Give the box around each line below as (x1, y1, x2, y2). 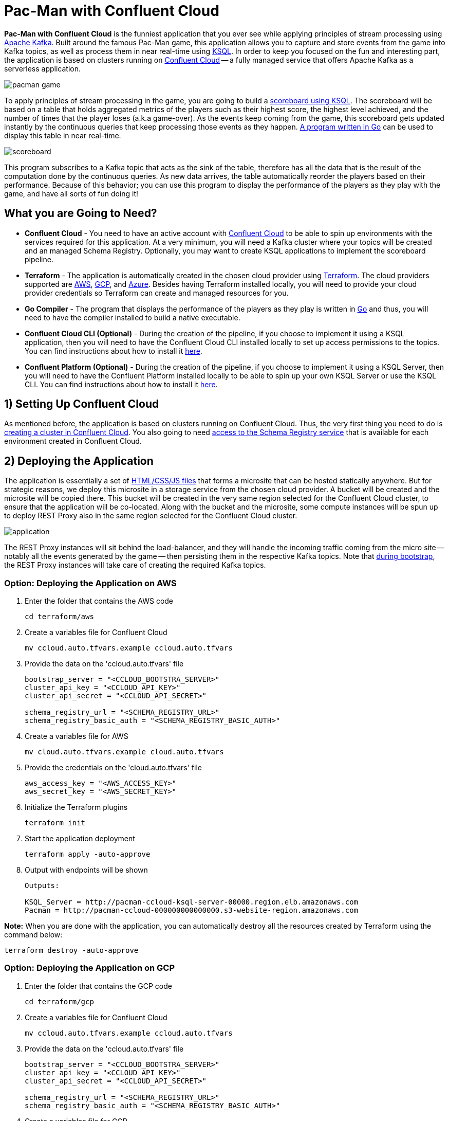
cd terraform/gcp (25, 997, 94, 1006)
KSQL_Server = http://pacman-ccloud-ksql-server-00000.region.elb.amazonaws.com (25, 898, 359, 907)
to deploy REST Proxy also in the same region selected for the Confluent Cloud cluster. (4, 511, 297, 520)
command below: (4, 930, 63, 939)
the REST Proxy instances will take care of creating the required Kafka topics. (4, 560, 266, 570)
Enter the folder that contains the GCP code (25, 981, 172, 990)
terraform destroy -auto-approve (4, 946, 139, 955)
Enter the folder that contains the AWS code (25, 596, 174, 606)
